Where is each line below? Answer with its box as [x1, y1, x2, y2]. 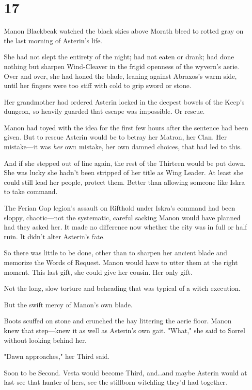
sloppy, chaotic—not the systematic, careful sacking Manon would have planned [4, 212, 241, 222]
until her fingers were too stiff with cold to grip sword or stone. [4, 80, 191, 90]
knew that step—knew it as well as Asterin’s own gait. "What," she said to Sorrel [4, 325, 245, 335]
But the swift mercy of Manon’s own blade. [4, 299, 133, 309]
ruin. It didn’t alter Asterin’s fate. [4, 231, 105, 241]
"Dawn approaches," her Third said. [4, 351, 110, 361]
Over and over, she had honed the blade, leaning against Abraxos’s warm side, [4, 71, 237, 81]
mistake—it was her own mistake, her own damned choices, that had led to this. [4, 142, 242, 152]
